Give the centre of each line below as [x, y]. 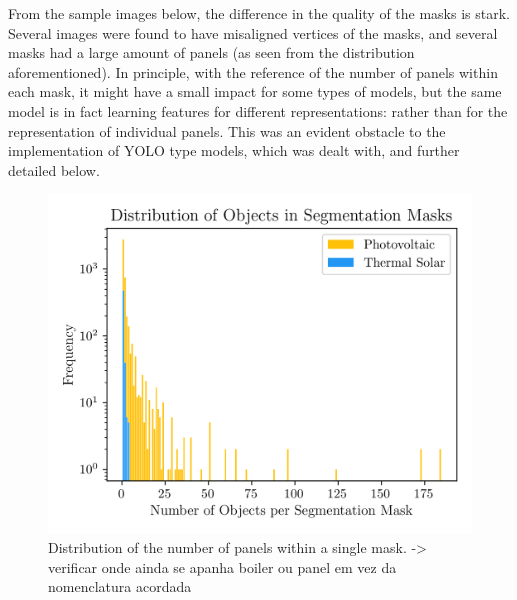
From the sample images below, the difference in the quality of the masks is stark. [259, 13]
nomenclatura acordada [120, 586]
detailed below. [54, 169]
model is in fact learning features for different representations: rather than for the [258, 110]
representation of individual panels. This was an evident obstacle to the [227, 130]
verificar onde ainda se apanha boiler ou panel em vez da [222, 566]
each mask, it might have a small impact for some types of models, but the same [255, 91]
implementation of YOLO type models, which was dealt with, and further [234, 150]
